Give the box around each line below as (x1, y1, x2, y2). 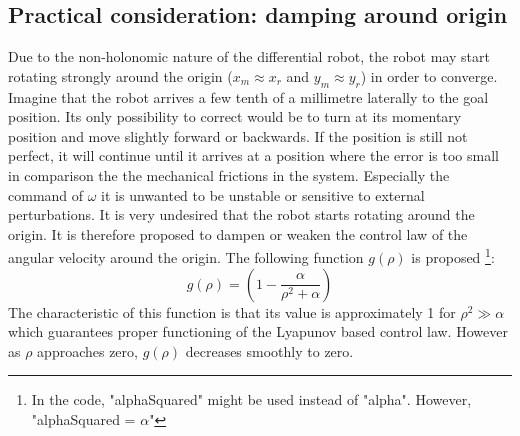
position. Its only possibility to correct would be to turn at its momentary (8, 106, 462, 127)
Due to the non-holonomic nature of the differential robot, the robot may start (8, 46, 490, 67)
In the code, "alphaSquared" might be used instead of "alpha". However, (31, 389, 472, 410)
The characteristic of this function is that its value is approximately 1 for (8, 301, 456, 322)
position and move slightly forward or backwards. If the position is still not (8, 125, 468, 146)
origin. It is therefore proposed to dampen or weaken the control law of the (8, 223, 468, 244)
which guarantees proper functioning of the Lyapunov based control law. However (8, 321, 508, 342)
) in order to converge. (360, 65, 498, 86)
